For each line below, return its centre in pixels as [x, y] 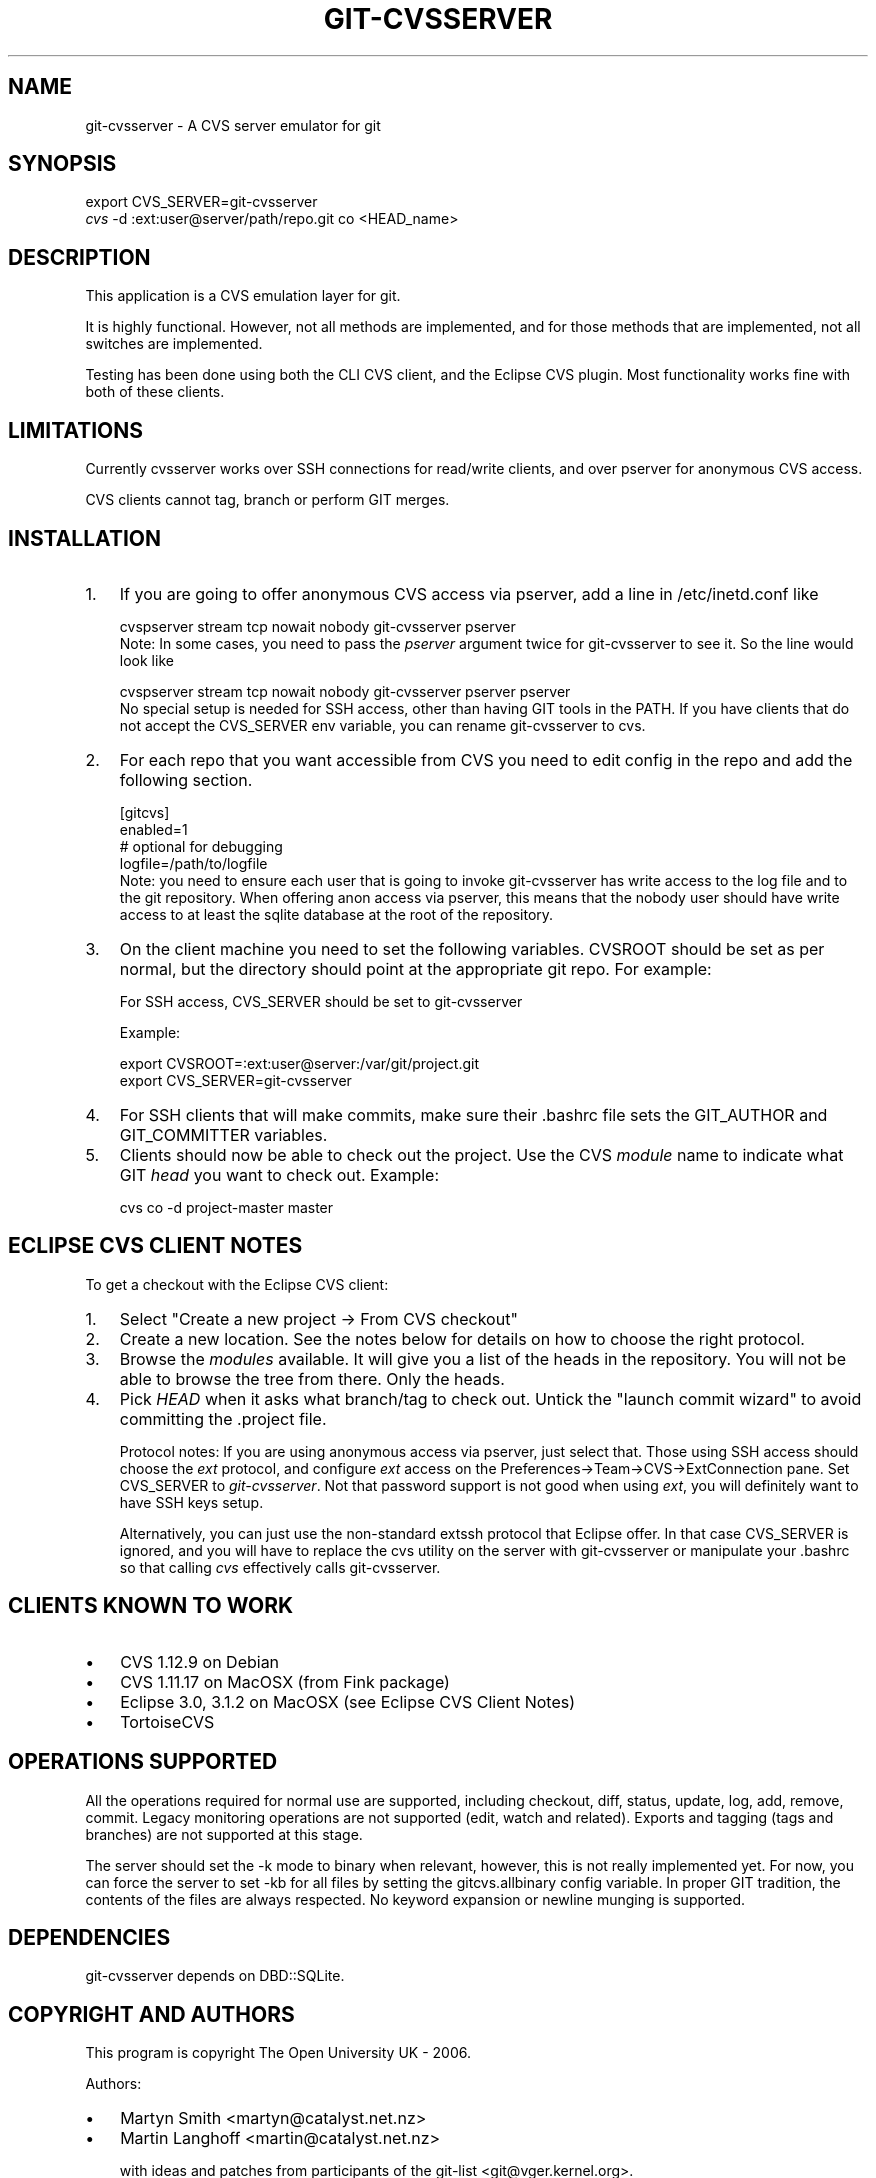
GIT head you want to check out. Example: [279, 1174]
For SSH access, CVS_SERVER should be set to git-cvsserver [321, 1001]
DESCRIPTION [79, 257]
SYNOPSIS [62, 164]
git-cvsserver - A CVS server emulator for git [233, 125]
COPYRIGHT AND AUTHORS [151, 2014]
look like [146, 660]
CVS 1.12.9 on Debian [200, 1661]
